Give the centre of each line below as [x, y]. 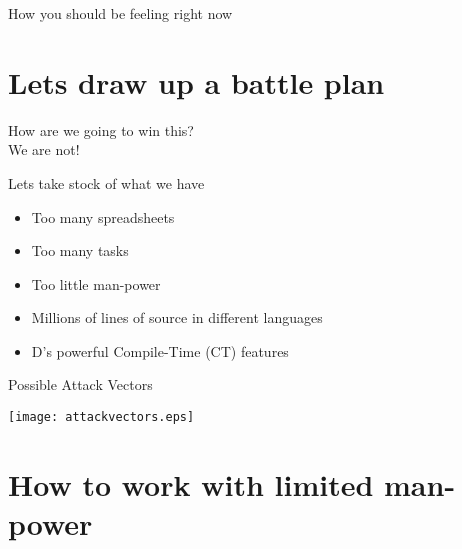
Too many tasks [80, 250]
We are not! [44, 149]
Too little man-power [96, 283]
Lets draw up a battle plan [196, 81]
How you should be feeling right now [120, 13]
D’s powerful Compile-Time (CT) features [160, 350]
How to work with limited [191, 483]
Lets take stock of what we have [106, 182]
